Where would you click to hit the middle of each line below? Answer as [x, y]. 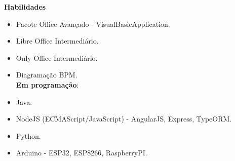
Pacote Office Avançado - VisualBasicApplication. [93, 24]
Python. [28, 135]
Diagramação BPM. [47, 75]
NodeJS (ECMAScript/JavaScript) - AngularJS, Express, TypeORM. [124, 119]
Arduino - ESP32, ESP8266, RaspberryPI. [82, 153]
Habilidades [25, 7]
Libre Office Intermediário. [57, 41]
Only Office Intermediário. [57, 57]
